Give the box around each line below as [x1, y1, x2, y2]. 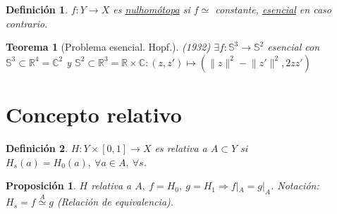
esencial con [267, 39, 320, 54]
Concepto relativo [6, 99, 182, 128]
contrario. [6, 15, 48, 30]
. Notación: [271, 178, 319, 193]
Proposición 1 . [6, 178, 76, 193]
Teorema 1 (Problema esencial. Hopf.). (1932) [6, 39, 211, 54]
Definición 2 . [6, 140, 68, 155]
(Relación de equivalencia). [56, 194, 174, 209]
